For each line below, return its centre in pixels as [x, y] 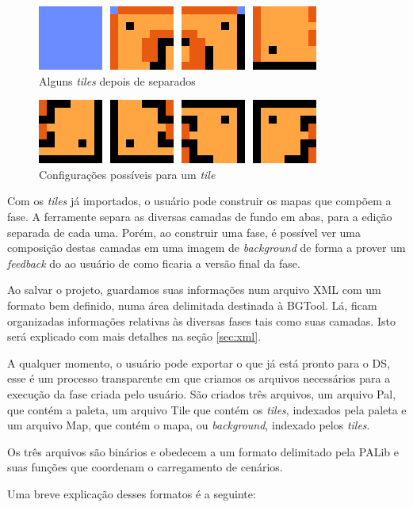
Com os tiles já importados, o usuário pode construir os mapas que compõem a [199, 201]
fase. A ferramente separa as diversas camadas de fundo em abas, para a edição [200, 216]
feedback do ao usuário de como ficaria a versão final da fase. [154, 263]
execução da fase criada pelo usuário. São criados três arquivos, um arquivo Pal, [202, 393]
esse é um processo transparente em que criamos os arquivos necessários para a [199, 378]
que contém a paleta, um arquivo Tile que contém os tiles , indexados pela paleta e [207, 409]
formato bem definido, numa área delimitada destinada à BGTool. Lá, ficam [192, 305]
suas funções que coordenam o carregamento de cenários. [145, 467]
